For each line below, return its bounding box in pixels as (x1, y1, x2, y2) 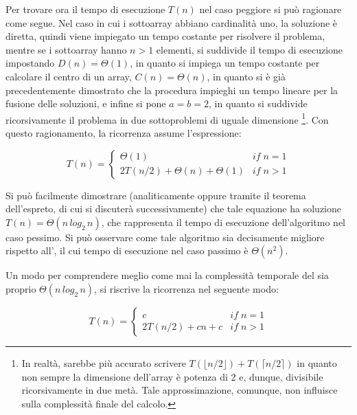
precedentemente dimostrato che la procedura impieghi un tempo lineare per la (5, 82, 338, 97)
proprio (5, 281, 36, 295)
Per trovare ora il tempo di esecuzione (5, 2, 165, 16)
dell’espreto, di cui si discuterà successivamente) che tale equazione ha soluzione (5, 201, 341, 216)
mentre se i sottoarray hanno (5, 42, 127, 56)
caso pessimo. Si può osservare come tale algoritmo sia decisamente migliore (5, 229, 325, 244)
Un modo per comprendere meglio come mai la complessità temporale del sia (5, 268, 329, 282)
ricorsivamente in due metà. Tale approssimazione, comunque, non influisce (21, 383, 338, 397)
